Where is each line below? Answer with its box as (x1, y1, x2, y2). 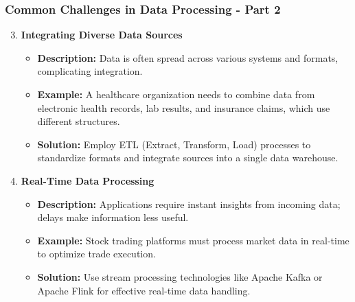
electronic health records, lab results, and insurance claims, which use (37, 100, 330, 115)
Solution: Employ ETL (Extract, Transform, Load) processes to (37, 137, 311, 151)
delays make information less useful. (37, 210, 189, 224)
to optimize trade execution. (37, 246, 156, 261)
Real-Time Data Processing (21, 173, 154, 187)
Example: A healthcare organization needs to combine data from (37, 87, 315, 101)
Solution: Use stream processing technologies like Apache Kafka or (37, 269, 323, 283)
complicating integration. (37, 64, 143, 78)
